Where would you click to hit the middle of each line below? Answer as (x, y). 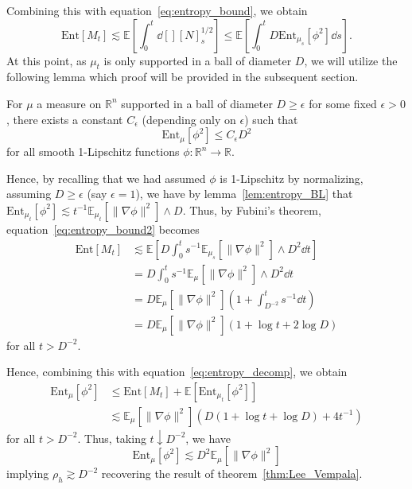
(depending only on (189, 119)
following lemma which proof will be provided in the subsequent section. (183, 77)
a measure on (69, 103)
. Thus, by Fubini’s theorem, (252, 210)
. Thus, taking (112, 438)
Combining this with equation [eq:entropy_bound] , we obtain (157, 10)
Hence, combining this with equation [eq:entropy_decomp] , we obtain (177, 372)
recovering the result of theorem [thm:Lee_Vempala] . (232, 473)
